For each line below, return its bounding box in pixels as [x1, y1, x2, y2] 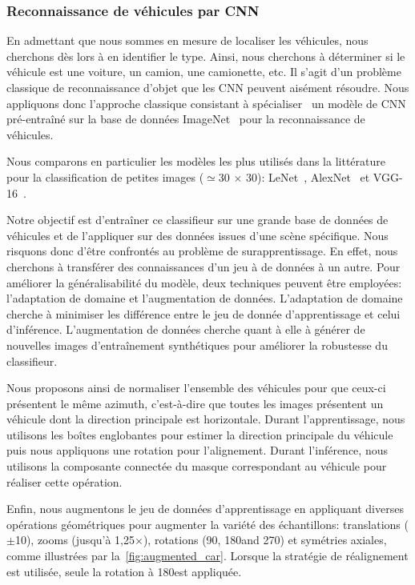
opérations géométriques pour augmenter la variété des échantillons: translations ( [6, 515, 409, 532]
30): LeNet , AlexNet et [246, 168, 370, 185]
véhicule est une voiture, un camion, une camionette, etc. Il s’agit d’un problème [6, 63, 401, 80]
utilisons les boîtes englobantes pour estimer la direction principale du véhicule [6, 426, 393, 443]
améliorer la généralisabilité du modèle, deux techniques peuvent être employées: [6, 274, 402, 290]
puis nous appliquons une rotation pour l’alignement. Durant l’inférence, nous [6, 442, 388, 459]
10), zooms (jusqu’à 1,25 [14, 531, 135, 548]
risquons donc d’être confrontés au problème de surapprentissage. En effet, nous [6, 242, 398, 259]
